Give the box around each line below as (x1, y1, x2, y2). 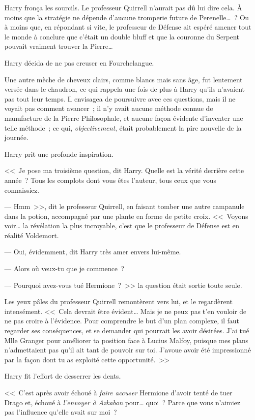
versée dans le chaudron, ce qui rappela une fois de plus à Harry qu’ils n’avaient (4, 84, 245, 94)
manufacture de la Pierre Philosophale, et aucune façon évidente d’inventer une (4, 112, 243, 123)
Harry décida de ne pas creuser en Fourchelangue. (4, 57, 154, 68)
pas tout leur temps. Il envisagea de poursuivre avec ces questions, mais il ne (4, 93, 236, 104)
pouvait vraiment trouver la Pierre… (4, 41, 113, 51)
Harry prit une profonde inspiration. (4, 148, 113, 159)
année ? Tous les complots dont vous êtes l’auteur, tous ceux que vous (4, 175, 217, 185)
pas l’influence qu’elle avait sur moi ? (4, 407, 117, 417)
